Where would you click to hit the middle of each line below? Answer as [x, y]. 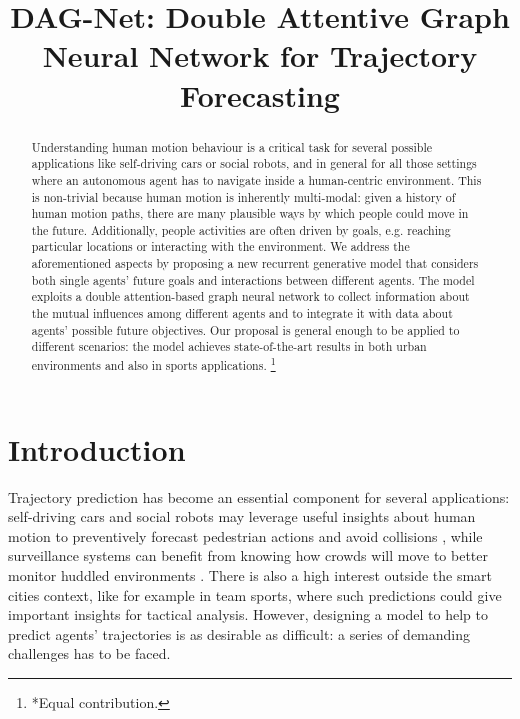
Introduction [97, 448]
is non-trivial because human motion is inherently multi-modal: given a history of [243, 196]
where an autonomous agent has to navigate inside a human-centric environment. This [256, 179]
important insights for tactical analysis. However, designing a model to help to [248, 614]
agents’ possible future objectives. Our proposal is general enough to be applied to [245, 329]
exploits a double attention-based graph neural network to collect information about [250, 296]
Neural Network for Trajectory [260, 55]
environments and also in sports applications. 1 [153, 364]
